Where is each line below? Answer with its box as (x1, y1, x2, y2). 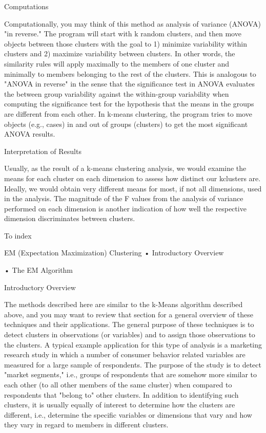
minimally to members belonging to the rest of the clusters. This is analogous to (4, 68, 256, 79)
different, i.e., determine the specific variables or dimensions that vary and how (4, 409, 252, 420)
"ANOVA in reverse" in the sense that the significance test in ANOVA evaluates (4, 78, 255, 89)
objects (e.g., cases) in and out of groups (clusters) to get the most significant (4, 118, 248, 129)
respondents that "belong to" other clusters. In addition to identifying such (4, 389, 239, 400)
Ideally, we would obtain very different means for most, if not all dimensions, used (4, 183, 262, 193)
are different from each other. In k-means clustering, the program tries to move (4, 108, 252, 119)
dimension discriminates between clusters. (4, 213, 135, 224)
